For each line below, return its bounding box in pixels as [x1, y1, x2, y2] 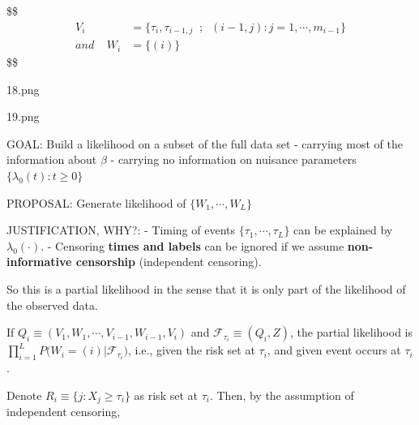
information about [6, 151, 97, 168]
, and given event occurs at [267, 341, 401, 358]
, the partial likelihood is [289, 324, 413, 341]
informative [6, 253, 72, 270]
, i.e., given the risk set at [127, 341, 255, 358]
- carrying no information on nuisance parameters [110, 151, 357, 168]
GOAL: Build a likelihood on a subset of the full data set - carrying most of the [6, 135, 403, 152]
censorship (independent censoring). [75, 253, 262, 270]
